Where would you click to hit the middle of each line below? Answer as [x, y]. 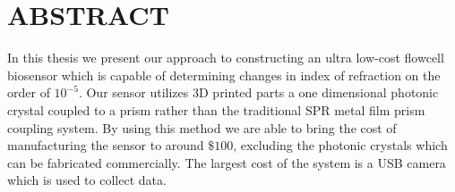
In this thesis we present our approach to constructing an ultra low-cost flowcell [226, 58]
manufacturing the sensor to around [106, 145]
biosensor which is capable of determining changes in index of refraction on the [224, 75]
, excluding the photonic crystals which [340, 145]
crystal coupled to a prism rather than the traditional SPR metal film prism [216, 109]
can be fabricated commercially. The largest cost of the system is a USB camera [227, 162]
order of [29, 92]
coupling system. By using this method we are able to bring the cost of [202, 127]
